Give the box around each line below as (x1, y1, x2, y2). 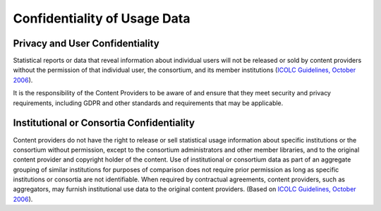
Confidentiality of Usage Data (13, 11, 190, 26)
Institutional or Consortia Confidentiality (13, 117, 195, 129)
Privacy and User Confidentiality (13, 37, 160, 49)
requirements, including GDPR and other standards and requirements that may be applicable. (13, 99, 284, 107)
